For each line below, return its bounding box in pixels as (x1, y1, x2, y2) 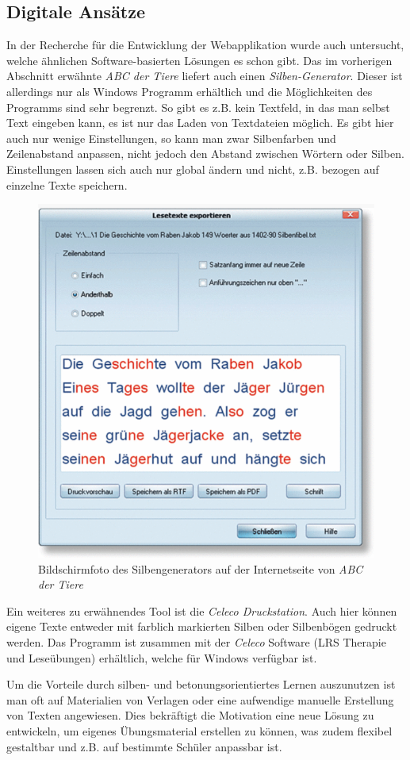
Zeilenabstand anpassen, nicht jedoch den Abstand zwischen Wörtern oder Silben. (6, 145, 404, 162)
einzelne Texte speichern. (6, 176, 128, 193)
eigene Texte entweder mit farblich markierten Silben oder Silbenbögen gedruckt (6, 618, 397, 635)
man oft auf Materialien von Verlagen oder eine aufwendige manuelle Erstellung (6, 691, 394, 708)
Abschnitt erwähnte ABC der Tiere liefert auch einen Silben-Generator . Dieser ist (6, 67, 403, 84)
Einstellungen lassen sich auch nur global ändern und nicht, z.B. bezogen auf (6, 160, 379, 177)
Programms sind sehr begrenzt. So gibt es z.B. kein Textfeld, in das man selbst (6, 98, 390, 115)
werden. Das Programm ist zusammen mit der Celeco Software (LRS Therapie (6, 634, 386, 651)
